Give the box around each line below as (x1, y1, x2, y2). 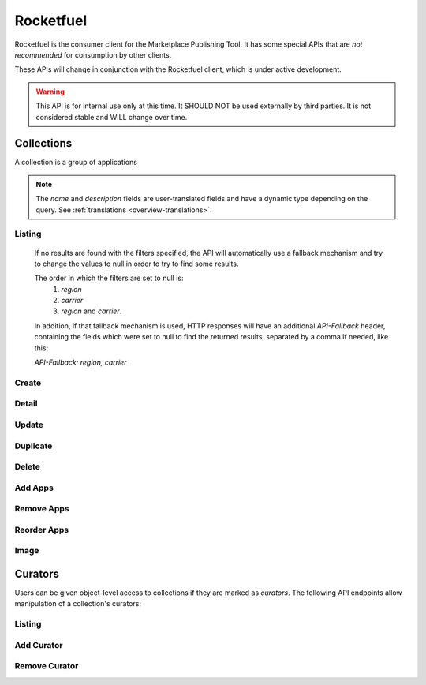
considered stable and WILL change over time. (35, 112, 188, 122)
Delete (14, 462, 41, 473)
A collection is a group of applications (14, 158, 138, 167)
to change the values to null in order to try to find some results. (34, 259, 239, 268)
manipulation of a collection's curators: (14, 599, 142, 608)
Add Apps (14, 482, 54, 493)
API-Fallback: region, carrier (34, 357, 127, 367)
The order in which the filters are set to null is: (34, 273, 184, 283)
